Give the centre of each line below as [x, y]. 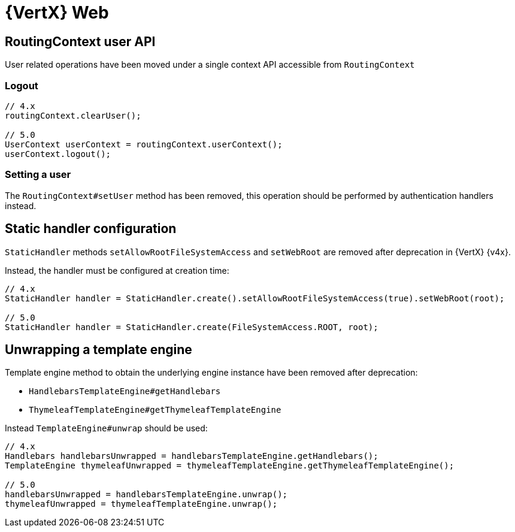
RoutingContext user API [80, 41]
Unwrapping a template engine [99, 349]
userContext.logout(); [58, 154]
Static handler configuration [91, 229]
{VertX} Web [57, 13]
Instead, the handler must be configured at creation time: [117, 270]
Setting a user [38, 175]
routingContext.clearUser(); [73, 115]
